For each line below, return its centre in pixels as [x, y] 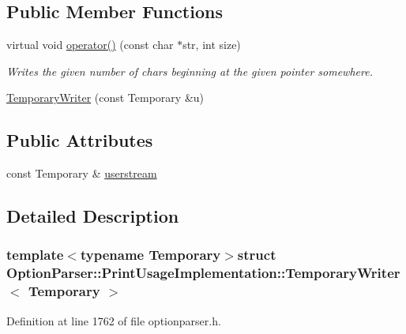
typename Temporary [150, 255]
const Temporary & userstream [82, 173]
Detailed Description [93, 216]
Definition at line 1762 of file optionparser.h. [114, 320]
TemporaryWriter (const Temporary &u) [105, 98]
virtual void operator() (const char [90, 45]
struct [257, 255]
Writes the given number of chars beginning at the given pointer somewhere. [190, 71]
